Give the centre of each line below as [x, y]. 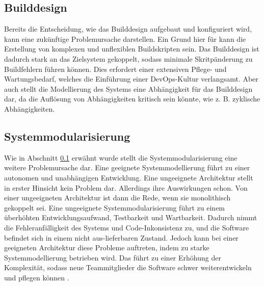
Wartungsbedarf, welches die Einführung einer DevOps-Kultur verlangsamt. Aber [131, 79]
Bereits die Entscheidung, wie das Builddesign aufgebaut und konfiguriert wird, [128, 29]
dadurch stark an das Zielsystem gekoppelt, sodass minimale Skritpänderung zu [128, 58]
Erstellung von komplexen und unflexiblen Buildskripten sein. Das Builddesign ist [132, 49]
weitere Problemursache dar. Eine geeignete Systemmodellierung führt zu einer [127, 167]
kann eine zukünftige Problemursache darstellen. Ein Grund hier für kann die [125, 38]
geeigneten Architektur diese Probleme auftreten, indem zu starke [107, 248]
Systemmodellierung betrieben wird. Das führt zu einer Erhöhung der [113, 257]
